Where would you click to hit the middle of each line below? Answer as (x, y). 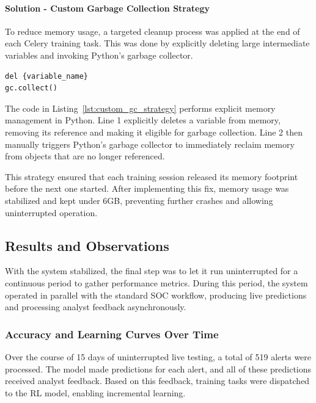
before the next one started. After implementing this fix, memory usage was (147, 188)
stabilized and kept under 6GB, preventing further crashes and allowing (139, 200)
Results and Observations (87, 245)
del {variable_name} (47, 76)
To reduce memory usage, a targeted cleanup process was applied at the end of (152, 31)
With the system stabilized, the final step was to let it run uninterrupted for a (152, 271)
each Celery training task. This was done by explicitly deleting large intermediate (157, 43)
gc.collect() (31, 88)
